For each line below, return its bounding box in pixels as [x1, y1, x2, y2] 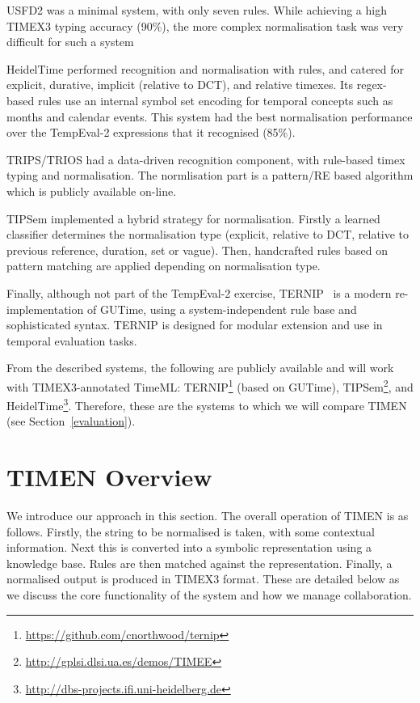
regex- [356, 76, 387, 93]
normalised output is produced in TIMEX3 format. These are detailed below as [6, 570, 400, 587]
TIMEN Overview [6, 460, 212, 493]
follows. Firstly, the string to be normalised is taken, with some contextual [6, 523, 375, 540]
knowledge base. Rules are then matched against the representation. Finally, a [6, 554, 393, 571]
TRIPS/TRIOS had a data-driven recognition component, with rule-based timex [6, 150, 405, 167]
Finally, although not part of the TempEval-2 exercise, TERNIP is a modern [6, 284, 392, 301]
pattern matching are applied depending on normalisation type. [6, 257, 321, 274]
